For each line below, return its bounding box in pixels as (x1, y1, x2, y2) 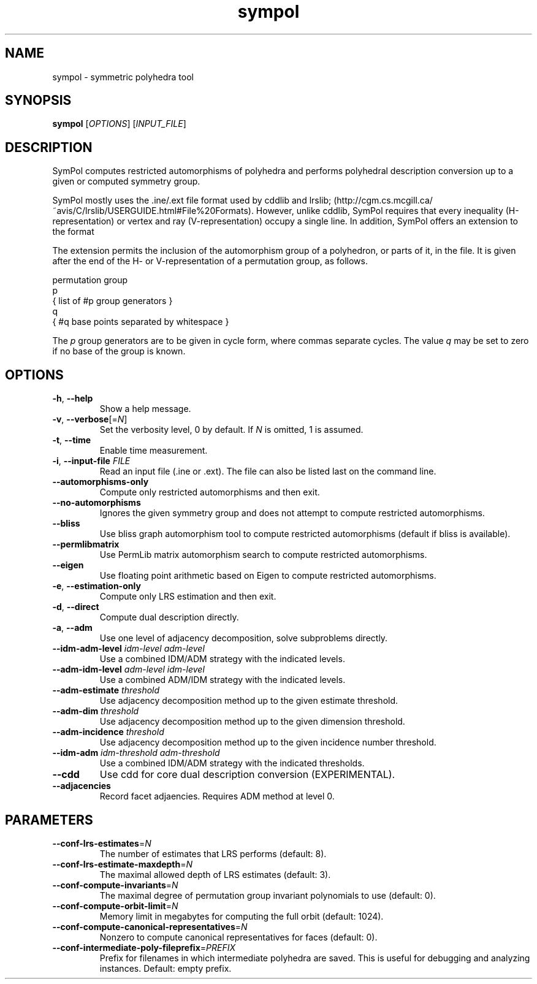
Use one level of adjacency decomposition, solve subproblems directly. (99, 633, 388, 644)
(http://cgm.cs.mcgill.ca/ (333, 195, 433, 206)
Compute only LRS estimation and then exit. (99, 591, 276, 602)
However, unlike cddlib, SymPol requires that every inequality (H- (256, 205, 519, 216)
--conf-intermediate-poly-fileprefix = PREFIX (52, 942, 235, 953)
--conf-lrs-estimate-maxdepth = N (52, 858, 193, 869)
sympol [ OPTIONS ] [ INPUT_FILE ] (52, 118, 186, 129)
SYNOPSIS (5, 93, 72, 109)
